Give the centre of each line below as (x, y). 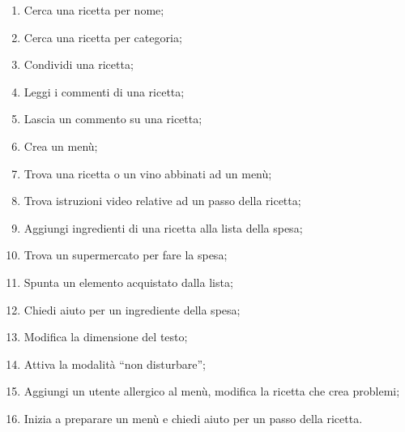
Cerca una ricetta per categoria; (103, 37)
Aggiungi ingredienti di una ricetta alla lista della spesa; (163, 227)
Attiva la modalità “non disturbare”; (115, 364)
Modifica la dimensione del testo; (106, 337)
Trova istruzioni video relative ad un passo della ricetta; (162, 201)
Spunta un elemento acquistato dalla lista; (128, 282)
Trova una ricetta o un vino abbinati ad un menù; (148, 173)
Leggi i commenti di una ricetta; (104, 91)
